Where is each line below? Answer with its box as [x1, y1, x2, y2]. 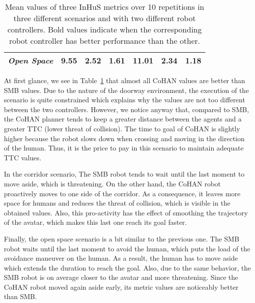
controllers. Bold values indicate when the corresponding [7, 24, 202, 35]
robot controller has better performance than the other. [9, 35, 200, 46]
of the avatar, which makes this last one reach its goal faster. [4, 217, 187, 227]
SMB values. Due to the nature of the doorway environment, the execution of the [4, 85, 249, 95]
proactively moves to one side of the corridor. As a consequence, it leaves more [4, 188, 241, 198]
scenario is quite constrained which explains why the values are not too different [4, 94, 245, 105]
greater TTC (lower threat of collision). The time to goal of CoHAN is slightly [4, 123, 240, 133]
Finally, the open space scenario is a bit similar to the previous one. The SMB [4, 233, 239, 243]
